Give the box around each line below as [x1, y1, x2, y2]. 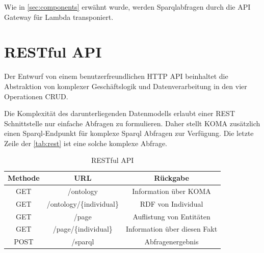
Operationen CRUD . [4, 91, 68, 101]
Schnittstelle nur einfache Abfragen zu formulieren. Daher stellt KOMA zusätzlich [4, 118, 260, 128]
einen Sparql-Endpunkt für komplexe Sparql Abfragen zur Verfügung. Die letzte [4, 128, 254, 138]
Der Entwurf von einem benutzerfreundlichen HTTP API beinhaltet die [4, 71, 228, 81]
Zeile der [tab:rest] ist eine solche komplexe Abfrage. [4, 137, 168, 148]
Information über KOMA [132, 185, 211, 196]
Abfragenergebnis [144, 236, 199, 247]
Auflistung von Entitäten [133, 211, 210, 221]
